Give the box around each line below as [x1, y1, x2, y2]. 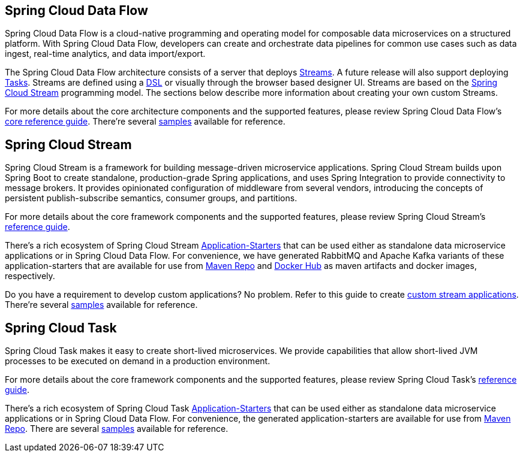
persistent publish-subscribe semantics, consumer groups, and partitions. [5, 193, 297, 204]
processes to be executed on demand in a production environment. [5, 356, 270, 367]
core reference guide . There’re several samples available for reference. [5, 116, 285, 127]
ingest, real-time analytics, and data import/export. [5, 49, 206, 59]
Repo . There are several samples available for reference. [5, 423, 229, 434]
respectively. [5, 271, 55, 282]
